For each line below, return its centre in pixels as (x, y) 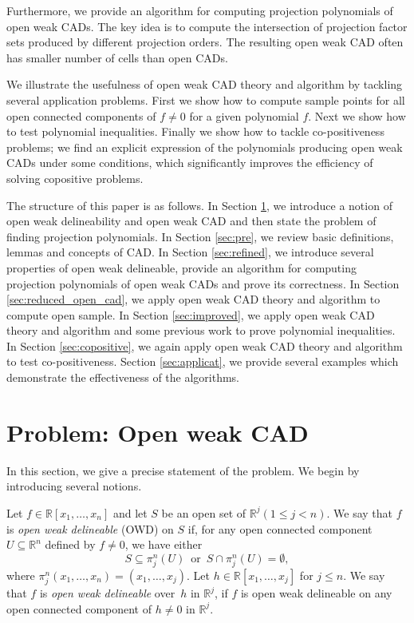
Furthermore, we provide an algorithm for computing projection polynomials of (200, 10)
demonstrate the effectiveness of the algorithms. (123, 377)
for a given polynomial (244, 115)
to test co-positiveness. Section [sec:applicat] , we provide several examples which (203, 361)
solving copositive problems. (75, 178)
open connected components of (81, 115)
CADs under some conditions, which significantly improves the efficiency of (190, 163)
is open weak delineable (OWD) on (90, 528)
